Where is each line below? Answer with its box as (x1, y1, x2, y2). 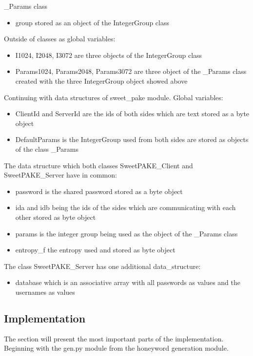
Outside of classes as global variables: (4, 34, 116, 44)
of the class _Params (15, 143, 78, 154)
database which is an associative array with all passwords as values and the (15, 277, 241, 287)
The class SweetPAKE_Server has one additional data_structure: (4, 261, 201, 271)
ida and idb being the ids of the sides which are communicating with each (15, 202, 236, 213)
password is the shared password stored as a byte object (15, 186, 183, 196)
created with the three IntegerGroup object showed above (15, 75, 188, 86)
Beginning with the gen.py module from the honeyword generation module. (4, 343, 229, 353)
